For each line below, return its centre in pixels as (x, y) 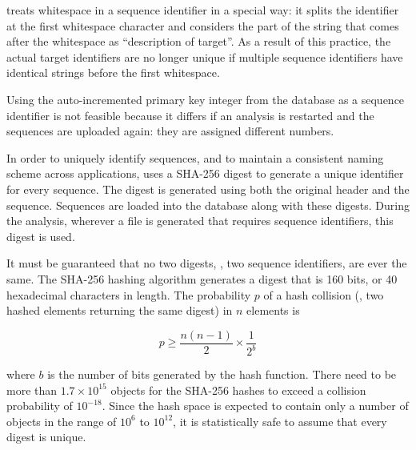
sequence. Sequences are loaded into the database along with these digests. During (208, 205)
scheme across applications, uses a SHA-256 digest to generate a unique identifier (205, 173)
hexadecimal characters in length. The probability (129, 294)
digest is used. (41, 236)
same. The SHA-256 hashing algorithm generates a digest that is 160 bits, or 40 (202, 278)
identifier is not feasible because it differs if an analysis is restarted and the (190, 115)
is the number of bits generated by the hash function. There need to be (222, 374)
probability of (40, 406)
